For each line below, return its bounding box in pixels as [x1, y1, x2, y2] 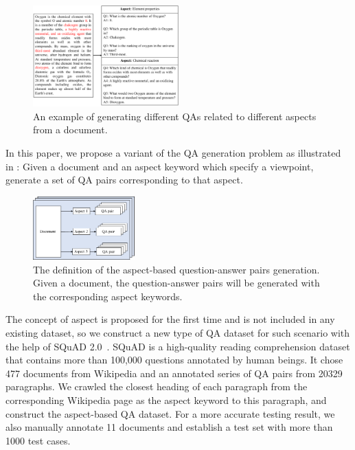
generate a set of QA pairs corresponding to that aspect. [5, 172, 243, 187]
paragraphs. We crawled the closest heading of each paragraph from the [5, 379, 308, 394]
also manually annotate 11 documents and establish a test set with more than [5, 420, 333, 434]
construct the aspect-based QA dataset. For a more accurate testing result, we [5, 406, 335, 420]
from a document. [33, 122, 108, 137]
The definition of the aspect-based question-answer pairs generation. [33, 262, 320, 276]
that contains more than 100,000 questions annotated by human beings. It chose [5, 352, 343, 367]
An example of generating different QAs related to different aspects [33, 109, 317, 123]
